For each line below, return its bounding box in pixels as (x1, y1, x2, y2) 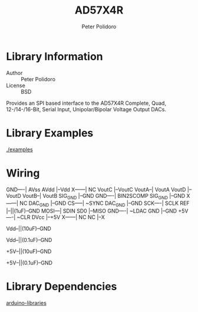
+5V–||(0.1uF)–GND (6, 260, 53, 267)
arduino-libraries (6, 300, 47, 307)
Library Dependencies (6, 280, 117, 293)
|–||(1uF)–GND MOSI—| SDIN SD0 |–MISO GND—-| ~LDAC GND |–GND (6, 207, 177, 215)
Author (6, 69, 23, 77)
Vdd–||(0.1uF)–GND (6, 237, 52, 244)
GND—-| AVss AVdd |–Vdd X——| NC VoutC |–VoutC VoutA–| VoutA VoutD (6, 186, 186, 193)
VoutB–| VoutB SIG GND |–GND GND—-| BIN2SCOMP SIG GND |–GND (22, 192, 186, 201)
